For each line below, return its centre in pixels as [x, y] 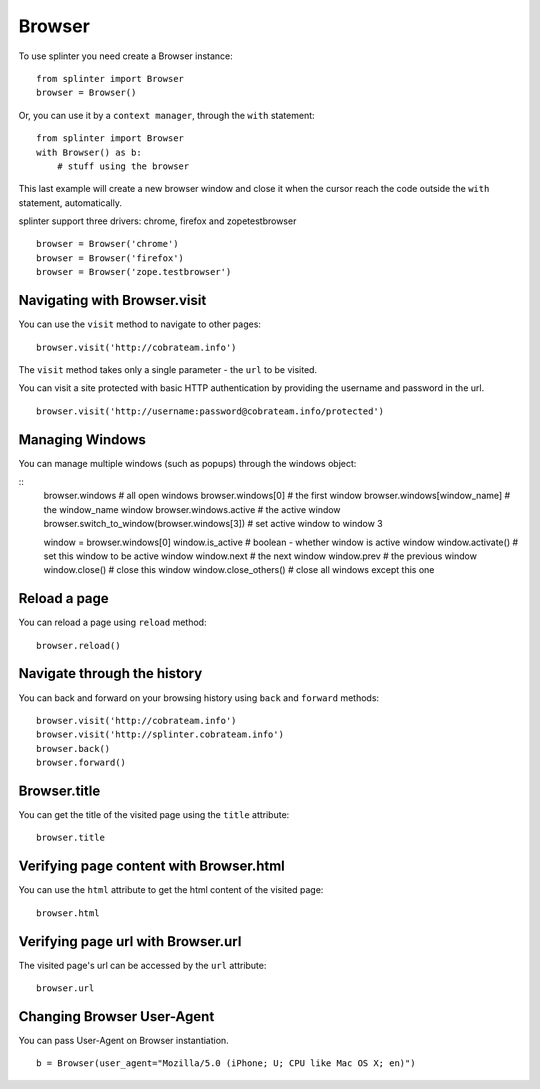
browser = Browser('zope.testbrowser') [134, 272]
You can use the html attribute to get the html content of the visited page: [171, 890]
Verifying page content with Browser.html [151, 866]
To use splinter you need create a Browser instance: [126, 56]
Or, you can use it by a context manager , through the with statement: [166, 115]
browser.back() [73, 748]
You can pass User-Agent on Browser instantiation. [123, 1040]
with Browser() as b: [89, 152]
